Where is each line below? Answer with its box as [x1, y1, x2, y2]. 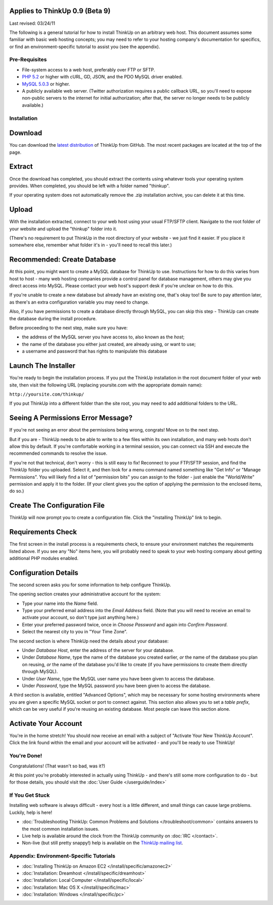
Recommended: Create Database [9, 255, 116, 264]
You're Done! [9, 752, 42, 759]
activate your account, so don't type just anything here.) [22, 615, 139, 621]
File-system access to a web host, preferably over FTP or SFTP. [22, 66, 155, 73]
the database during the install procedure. [9, 315, 97, 321]
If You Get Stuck [9, 792, 50, 799]
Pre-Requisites [9, 56, 47, 63]
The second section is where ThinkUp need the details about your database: [9, 638, 169, 644]
